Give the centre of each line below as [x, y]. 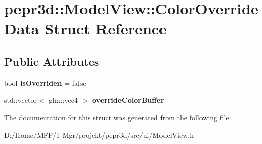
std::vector [21, 100]
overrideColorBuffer [128, 100]
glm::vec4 [63, 100]
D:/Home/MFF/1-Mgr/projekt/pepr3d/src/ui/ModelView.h [99, 134]
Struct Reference [106, 29]
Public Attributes [52, 61]
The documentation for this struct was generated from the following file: [118, 117]
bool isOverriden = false [45, 83]
